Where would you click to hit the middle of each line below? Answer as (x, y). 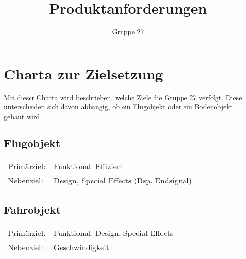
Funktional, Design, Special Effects (113, 233)
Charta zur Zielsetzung (84, 73)
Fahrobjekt (32, 210)
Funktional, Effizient (89, 166)
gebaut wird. (23, 116)
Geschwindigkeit (81, 247)
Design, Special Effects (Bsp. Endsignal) (123, 180)
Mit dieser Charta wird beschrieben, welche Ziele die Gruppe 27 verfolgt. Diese (123, 97)
